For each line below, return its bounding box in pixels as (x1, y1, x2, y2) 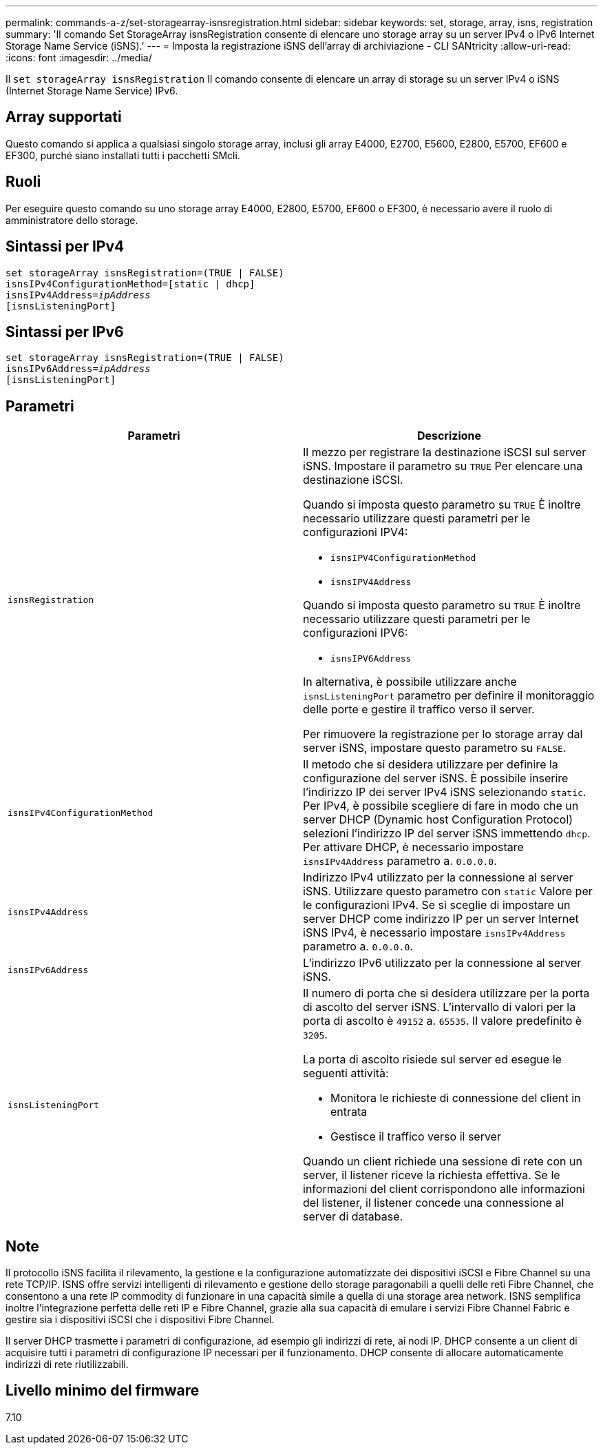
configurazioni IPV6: (303, 626, 408, 640)
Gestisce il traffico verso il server (330, 1130, 501, 1144)
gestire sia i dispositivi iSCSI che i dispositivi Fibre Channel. (6, 1314, 275, 1326)
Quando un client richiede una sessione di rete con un (303, 1154, 582, 1169)
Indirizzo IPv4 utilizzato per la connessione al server (303, 870, 573, 885)
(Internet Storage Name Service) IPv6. (6, 85, 178, 96)
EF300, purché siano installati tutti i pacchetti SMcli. (6, 149, 240, 161)
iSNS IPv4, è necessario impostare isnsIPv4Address (303, 926, 566, 940)
